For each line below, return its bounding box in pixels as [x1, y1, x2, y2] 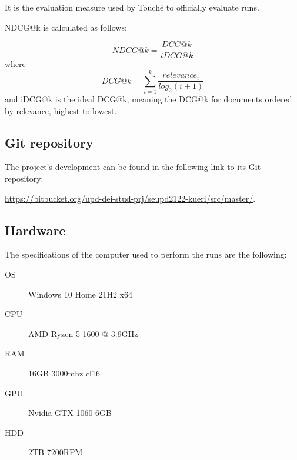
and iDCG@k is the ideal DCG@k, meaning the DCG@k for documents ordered [5, 92, 292, 105]
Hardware [5, 221, 66, 239]
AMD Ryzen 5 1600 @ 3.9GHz [28, 327, 138, 339]
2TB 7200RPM [28, 446, 83, 458]
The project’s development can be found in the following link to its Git [5, 161, 261, 173]
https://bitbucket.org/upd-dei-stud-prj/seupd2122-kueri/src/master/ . [5, 192, 256, 204]
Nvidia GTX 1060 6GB [28, 406, 112, 419]
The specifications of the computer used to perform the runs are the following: [5, 248, 287, 261]
